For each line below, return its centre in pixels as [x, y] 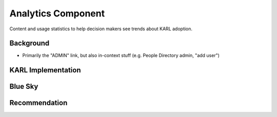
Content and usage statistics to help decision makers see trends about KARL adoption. [101, 29]
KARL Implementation [45, 70]
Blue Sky [24, 86]
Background [29, 43]
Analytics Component [57, 13]
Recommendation [38, 103]
